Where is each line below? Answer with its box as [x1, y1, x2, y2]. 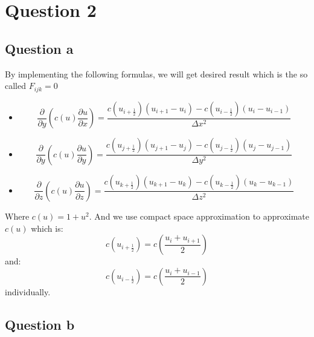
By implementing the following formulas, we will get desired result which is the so [5, 67, 308, 80]
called [5, 79, 26, 92]
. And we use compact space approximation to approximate [89, 209, 310, 222]
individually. [5, 285, 51, 298]
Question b [5, 315, 75, 333]
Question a [5, 39, 74, 57]
